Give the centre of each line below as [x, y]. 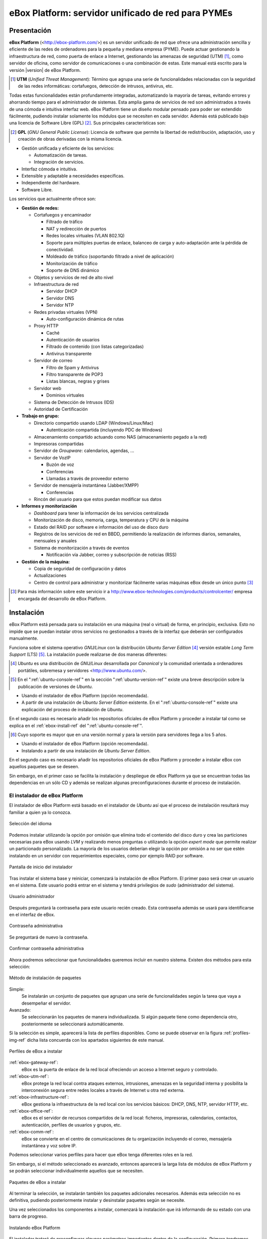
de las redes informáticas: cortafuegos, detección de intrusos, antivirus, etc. [96, 86]
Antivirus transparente [69, 353]
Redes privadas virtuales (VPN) [66, 312]
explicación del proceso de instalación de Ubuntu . [72, 709]
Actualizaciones [50, 575]
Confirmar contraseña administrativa [46, 949]
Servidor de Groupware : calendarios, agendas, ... [84, 451]
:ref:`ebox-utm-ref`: [29, 1076]
